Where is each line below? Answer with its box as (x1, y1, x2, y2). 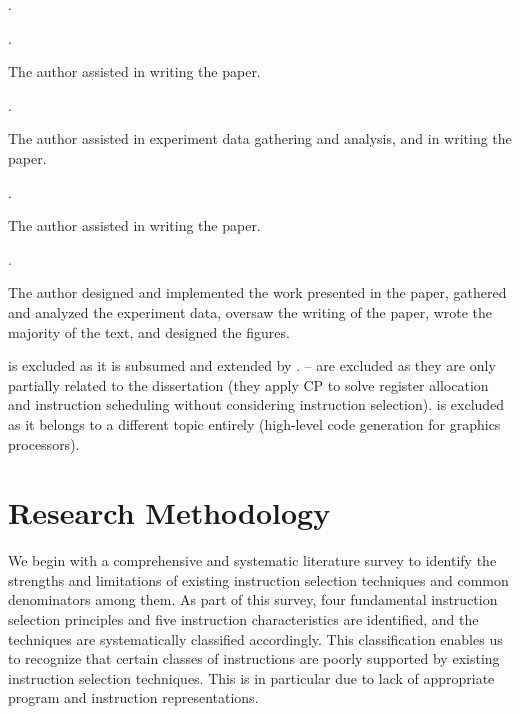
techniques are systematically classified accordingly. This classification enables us (8, 628, 503, 649)
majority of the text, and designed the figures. (8, 321, 290, 342)
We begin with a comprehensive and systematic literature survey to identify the (8, 550, 497, 571)
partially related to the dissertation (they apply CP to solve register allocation (8, 374, 489, 395)
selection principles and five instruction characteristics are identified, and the (8, 609, 479, 629)
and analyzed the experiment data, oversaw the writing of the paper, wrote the (8, 301, 493, 322)
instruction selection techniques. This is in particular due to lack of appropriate (8, 667, 495, 688)
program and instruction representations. (8, 687, 259, 708)
